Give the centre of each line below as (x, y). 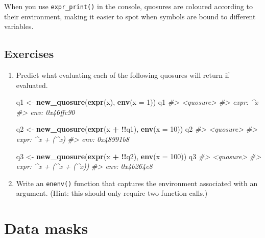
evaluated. (32, 85)
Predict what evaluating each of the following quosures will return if (123, 75)
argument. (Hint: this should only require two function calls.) (112, 193)
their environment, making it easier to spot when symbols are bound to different (130, 16)
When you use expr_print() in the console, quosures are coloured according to (128, 6)
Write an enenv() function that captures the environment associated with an (137, 183)
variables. (19, 26)
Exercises (29, 54)
